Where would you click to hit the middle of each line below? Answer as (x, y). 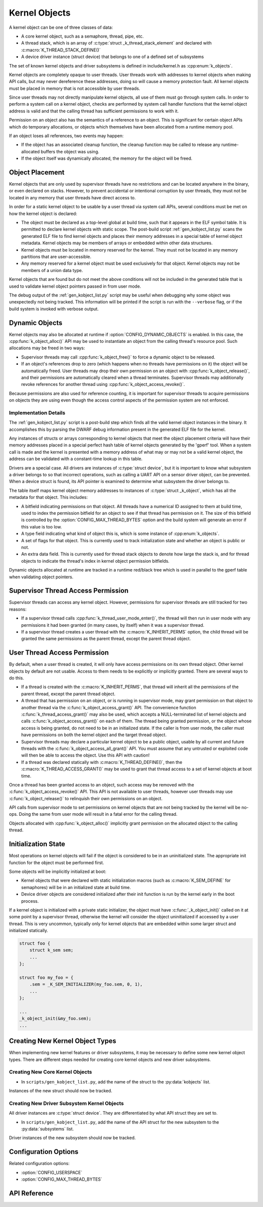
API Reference (31, 1193)
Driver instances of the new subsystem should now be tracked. (72, 1138)
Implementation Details (37, 413)
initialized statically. (28, 931)
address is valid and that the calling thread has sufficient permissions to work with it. (94, 111)
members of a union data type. (52, 270)
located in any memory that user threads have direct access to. (72, 197)
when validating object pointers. (41, 577)
